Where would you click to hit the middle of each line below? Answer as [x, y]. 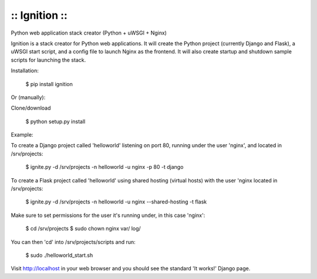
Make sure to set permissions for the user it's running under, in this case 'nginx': [108, 215]
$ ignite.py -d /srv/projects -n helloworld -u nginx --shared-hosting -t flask [116, 202]
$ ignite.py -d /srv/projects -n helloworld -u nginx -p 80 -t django [104, 167]
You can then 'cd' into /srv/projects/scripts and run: [73, 242]
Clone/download [31, 108]
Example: [22, 135]
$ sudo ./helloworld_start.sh [59, 255]
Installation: [25, 71]
